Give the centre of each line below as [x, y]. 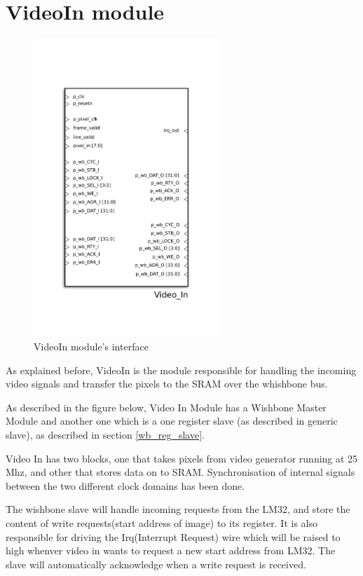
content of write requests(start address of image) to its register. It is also [162, 522]
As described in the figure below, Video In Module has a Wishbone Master [166, 407]
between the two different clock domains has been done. [125, 485]
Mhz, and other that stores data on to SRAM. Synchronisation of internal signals [180, 472]
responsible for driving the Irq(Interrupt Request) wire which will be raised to [173, 536]
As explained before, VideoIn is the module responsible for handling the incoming [181, 370]
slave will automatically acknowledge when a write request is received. [156, 564]
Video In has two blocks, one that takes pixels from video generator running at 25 [182, 458]
